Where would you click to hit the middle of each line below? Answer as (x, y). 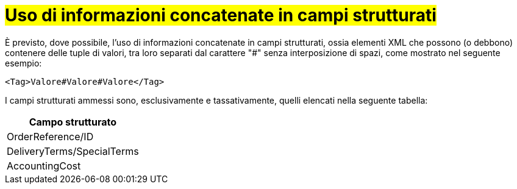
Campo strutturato (73, 122)
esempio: (23, 63)
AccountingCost (44, 166)
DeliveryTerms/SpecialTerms (73, 151)
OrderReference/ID (50, 136)
